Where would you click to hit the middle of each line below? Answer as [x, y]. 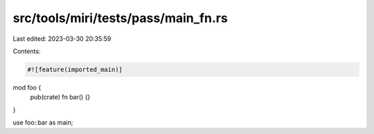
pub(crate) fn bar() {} [60, 97]
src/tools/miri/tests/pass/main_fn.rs [120, 18]
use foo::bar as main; [43, 123]
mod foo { [27, 87]
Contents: [27, 51]
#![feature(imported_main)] [75, 69]
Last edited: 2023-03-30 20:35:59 [62, 39]
